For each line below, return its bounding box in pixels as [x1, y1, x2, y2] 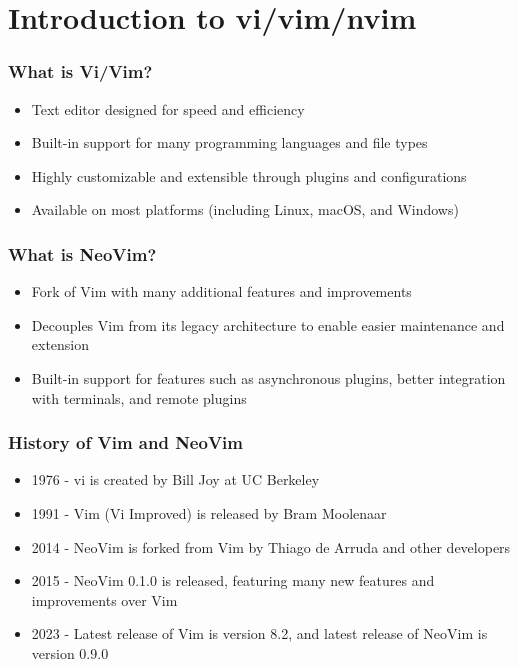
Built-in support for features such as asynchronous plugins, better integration [31, 367, 506, 388]
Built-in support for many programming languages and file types [31, 132, 428, 153]
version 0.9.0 [31, 642, 109, 663]
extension [31, 334, 90, 355]
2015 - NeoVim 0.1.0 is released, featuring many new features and [31, 570, 435, 591]
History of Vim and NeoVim [8, 430, 244, 455]
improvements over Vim [31, 589, 178, 610]
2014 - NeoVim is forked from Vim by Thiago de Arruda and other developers [31, 536, 511, 557]
